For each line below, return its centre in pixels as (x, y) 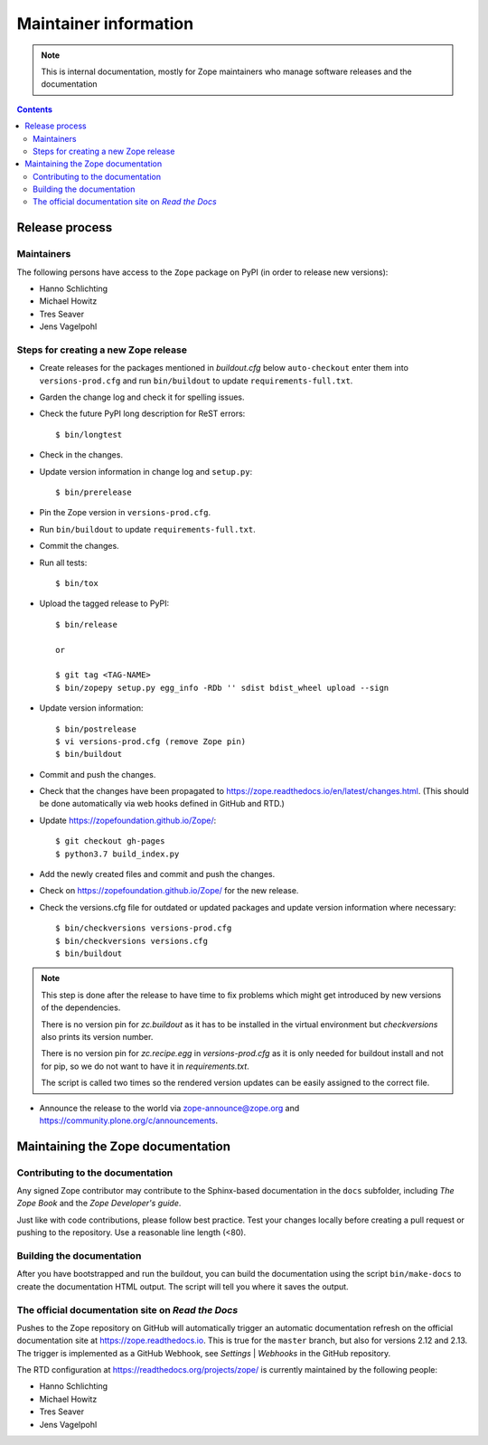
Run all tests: (63, 562)
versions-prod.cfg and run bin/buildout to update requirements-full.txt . (196, 381)
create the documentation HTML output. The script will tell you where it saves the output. (183, 1286)
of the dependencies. (81, 1007)
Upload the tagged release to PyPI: (104, 604)
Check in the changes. (81, 455)
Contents (35, 109)
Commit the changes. (79, 546)
